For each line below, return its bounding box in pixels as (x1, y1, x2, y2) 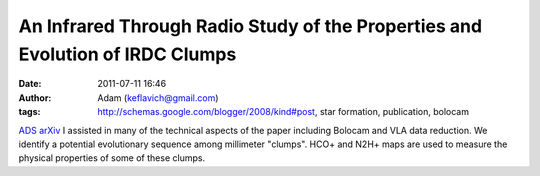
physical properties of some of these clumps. (18, 152, 205, 164)
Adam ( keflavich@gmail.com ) (97, 91, 219, 104)
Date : (18, 78, 42, 90)
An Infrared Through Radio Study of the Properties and (18, 15, 483, 37)
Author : (18, 91, 52, 104)
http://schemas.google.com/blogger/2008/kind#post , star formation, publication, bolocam (97, 106, 470, 118)
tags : (18, 106, 41, 118)
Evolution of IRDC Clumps (18, 43, 237, 65)
